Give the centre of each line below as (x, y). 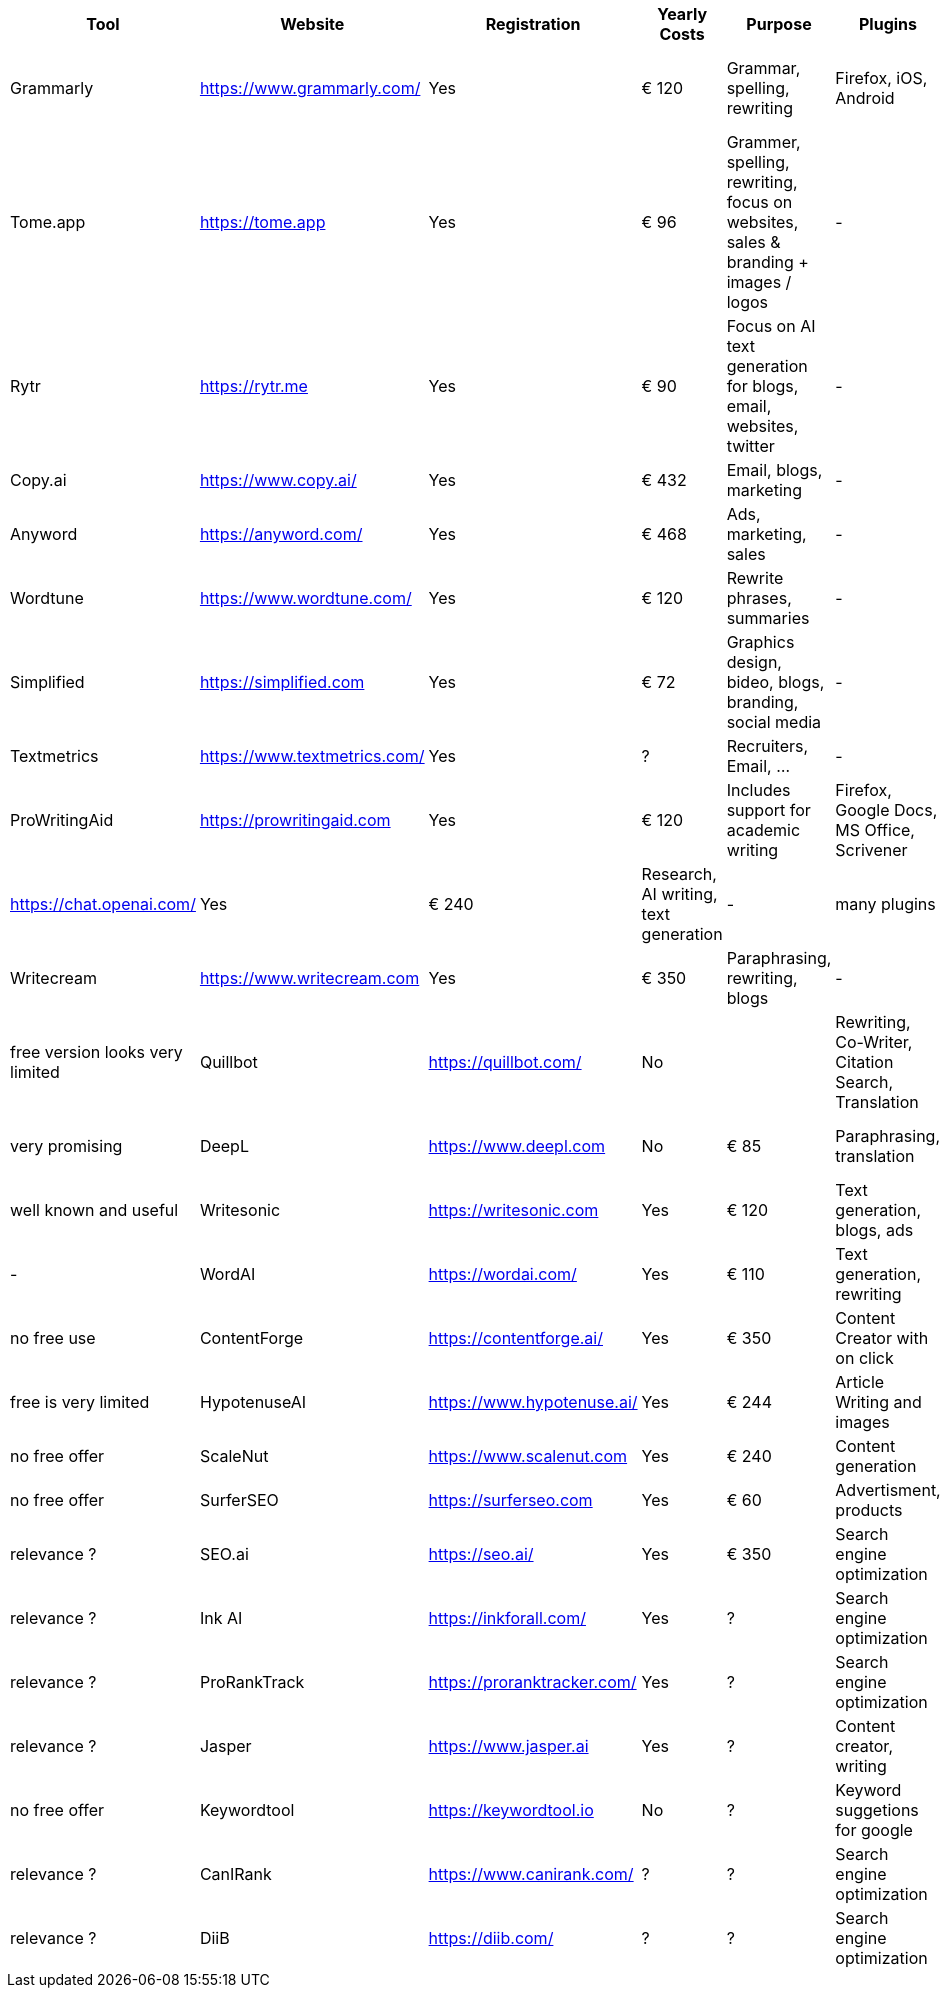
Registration (533, 24)
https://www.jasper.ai (508, 1746)
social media (774, 722)
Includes (758, 790)
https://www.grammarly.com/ (310, 88)
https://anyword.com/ (281, 534)
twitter (750, 446)
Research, (679, 874)
